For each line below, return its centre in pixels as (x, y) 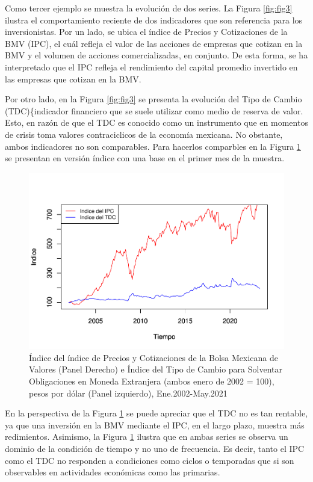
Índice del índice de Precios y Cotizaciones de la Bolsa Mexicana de (153, 357)
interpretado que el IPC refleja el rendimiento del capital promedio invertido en (151, 66)
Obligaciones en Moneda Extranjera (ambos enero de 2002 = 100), (152, 381)
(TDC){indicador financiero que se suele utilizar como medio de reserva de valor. (154, 110)
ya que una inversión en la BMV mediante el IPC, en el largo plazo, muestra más (155, 425)
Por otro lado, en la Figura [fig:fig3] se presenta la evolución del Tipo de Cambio (153, 99)
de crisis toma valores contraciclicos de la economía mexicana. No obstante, (144, 134)
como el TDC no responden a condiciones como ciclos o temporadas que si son (150, 460)
